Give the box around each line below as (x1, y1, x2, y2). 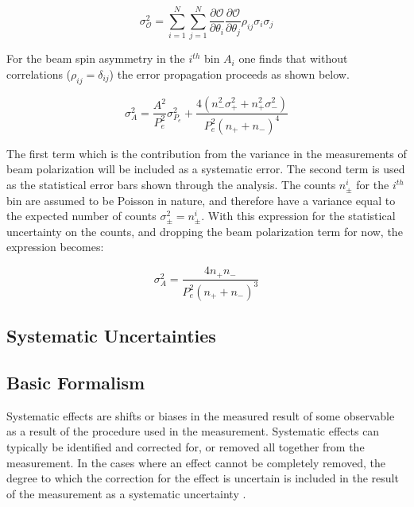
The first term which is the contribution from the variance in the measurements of (6, 145, 407, 161)
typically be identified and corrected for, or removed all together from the (6, 439, 365, 455)
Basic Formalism (6, 370, 145, 395)
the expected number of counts (6, 207, 157, 224)
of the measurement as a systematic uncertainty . (6, 485, 246, 501)
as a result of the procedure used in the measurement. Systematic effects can (6, 423, 380, 439)
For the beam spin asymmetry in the (6, 50, 185, 67)
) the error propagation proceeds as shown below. (109, 65, 350, 82)
